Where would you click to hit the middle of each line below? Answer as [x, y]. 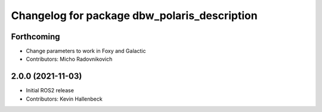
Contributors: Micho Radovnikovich [69, 59]
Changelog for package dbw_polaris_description [134, 15]
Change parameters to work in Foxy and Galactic [86, 51]
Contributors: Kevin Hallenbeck [64, 99]
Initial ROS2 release [50, 91]
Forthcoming [35, 37]
